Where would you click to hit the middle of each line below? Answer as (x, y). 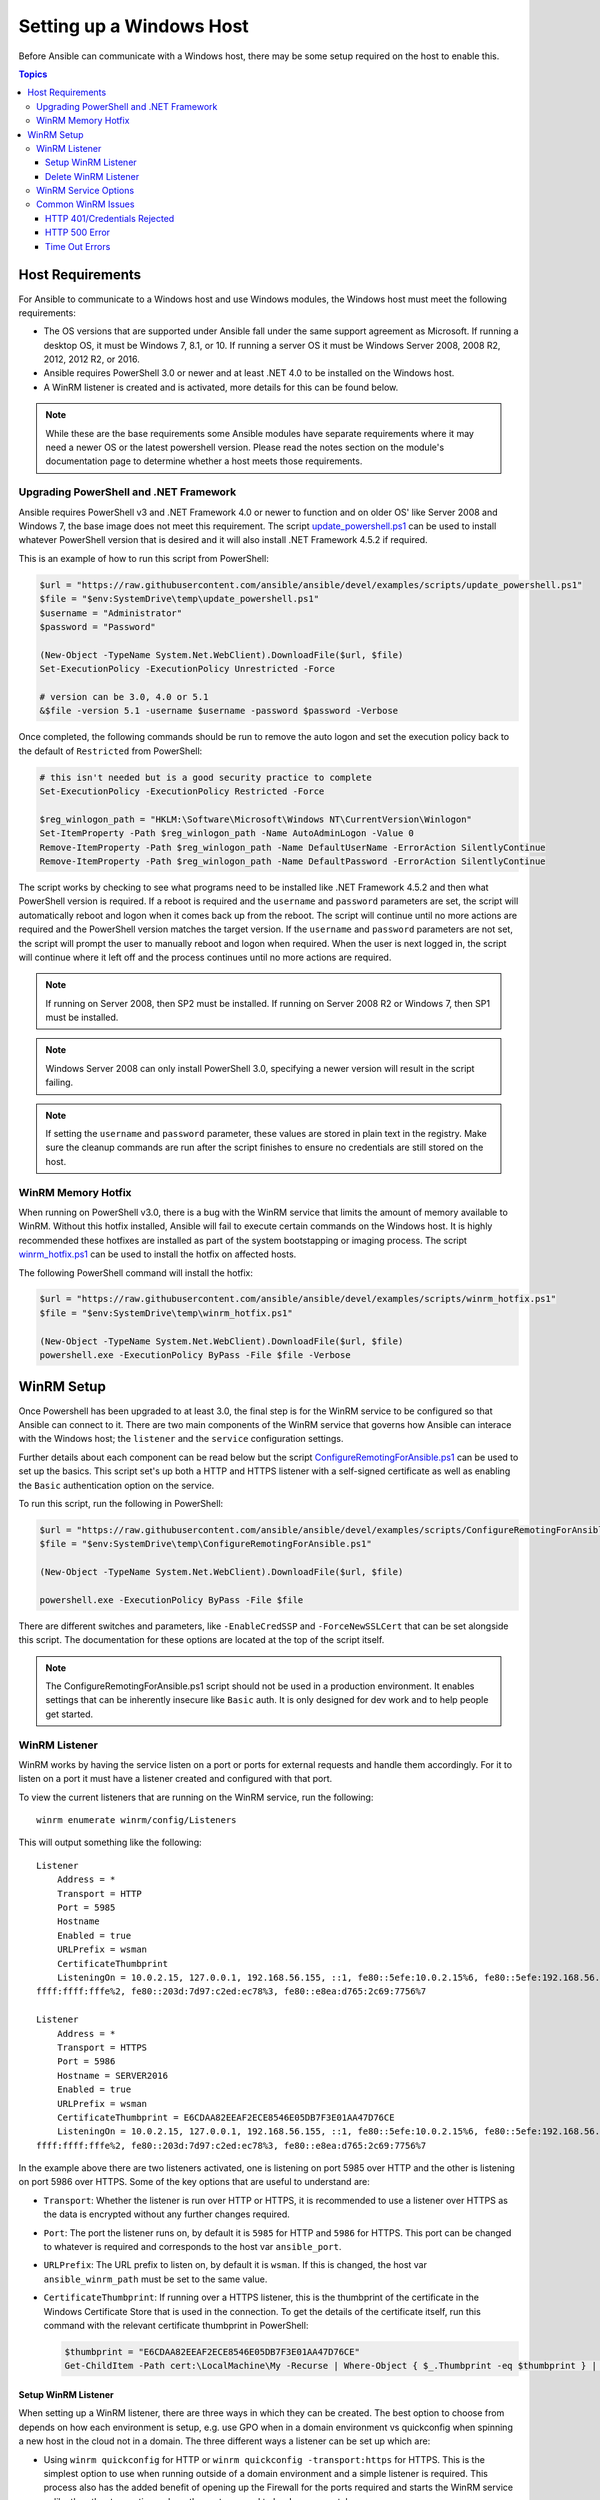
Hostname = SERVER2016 (112, 2075)
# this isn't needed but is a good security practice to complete (205, 777)
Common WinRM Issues (85, 204)
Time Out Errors (78, 246)
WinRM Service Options (85, 191)
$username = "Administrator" (111, 613)
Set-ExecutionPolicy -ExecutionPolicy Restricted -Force (182, 791)
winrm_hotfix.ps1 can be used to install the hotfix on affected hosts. (157, 1254)
